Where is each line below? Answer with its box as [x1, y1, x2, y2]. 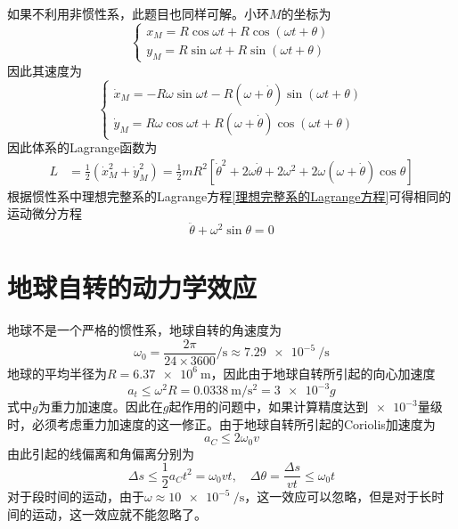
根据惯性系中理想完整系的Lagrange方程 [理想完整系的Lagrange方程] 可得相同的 [7, 186, 452, 205]
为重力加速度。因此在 [37, 397, 163, 416]
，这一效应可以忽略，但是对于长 [244, 487, 432, 506]
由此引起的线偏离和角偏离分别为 [7, 444, 194, 462]
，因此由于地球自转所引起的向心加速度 [210, 363, 436, 382]
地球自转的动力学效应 [7, 269, 258, 305]
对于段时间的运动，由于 [7, 487, 144, 506]
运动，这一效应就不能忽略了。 [31, 504, 207, 523]
